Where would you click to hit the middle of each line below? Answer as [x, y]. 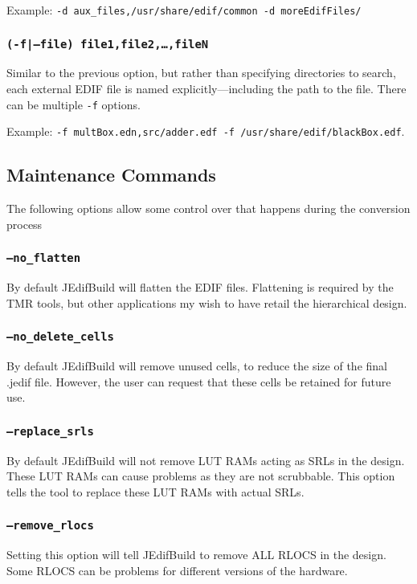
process [25, 224]
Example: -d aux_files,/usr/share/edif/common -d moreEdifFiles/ [184, 10]
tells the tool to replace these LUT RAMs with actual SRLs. [155, 491]
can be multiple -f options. [74, 104]
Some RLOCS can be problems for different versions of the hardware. [177, 570]
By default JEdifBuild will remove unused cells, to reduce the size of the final [197, 366]
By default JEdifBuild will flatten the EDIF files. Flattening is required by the [200, 287]
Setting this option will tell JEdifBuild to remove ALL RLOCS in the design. [196, 555]
